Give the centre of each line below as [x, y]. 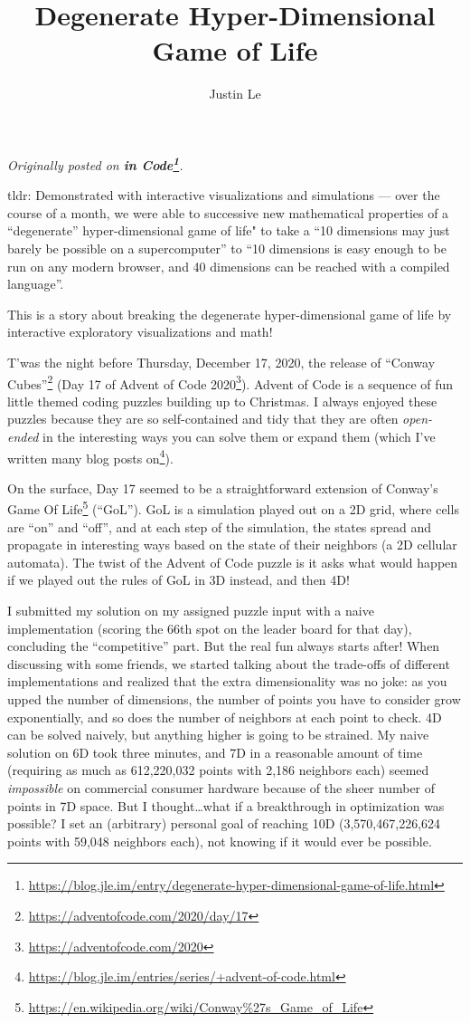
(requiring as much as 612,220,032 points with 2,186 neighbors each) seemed [218, 770]
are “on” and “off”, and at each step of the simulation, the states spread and [220, 526]
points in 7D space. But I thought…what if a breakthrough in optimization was [226, 805]
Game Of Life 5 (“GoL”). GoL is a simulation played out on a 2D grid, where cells [233, 508]
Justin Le [235, 94]
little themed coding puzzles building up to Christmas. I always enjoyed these [222, 401]
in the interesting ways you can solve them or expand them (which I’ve [239, 436]
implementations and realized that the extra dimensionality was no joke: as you [227, 681]
